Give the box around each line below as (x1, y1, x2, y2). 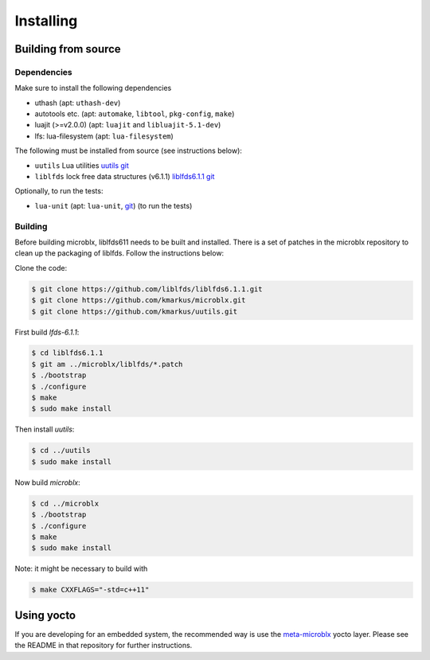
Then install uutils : (14, 424, 75, 434)
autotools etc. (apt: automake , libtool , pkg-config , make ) (34, 109, 235, 119)
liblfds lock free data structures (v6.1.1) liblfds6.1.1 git (34, 172, 215, 182)
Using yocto (14, 608, 76, 622)
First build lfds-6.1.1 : (14, 327, 80, 337)
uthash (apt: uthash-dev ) (34, 98, 121, 107)
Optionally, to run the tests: (14, 186, 104, 196)
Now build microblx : (14, 478, 81, 487)
